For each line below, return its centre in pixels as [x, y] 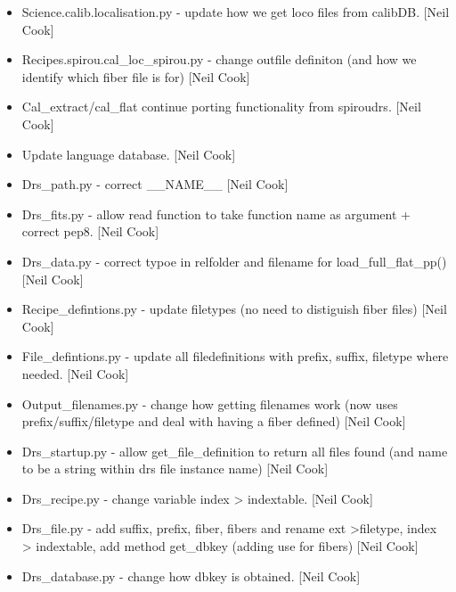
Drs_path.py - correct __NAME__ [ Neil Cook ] [155, 184]
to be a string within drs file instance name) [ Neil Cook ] [175, 469]
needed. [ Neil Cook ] [75, 373]
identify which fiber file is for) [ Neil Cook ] [136, 76]
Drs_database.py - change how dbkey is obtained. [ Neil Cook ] [191, 576]
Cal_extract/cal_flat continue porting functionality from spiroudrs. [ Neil [221, 107]
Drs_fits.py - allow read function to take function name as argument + [216, 214]
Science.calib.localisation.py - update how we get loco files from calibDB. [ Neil [236, 12]
